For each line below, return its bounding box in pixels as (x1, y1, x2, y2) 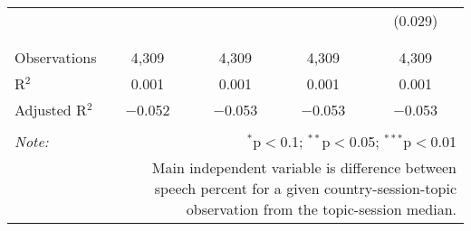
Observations (14, 47, 97, 68)
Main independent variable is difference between (151, 157, 457, 178)
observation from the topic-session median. (186, 199, 457, 219)
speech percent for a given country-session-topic (154, 178, 457, 199)
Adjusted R (14, 99, 87, 120)
